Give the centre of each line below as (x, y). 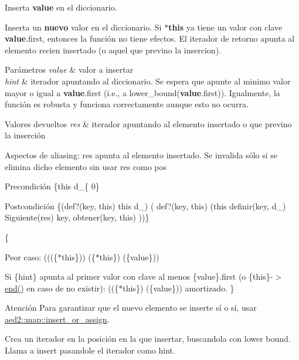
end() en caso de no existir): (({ (62, 288)
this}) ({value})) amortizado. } (179, 288)
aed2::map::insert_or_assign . (57, 319)
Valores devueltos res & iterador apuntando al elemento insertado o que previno (148, 123)
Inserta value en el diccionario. (61, 7)
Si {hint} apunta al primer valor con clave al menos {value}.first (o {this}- (139, 276)
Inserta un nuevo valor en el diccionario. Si (83, 27)
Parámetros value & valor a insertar (69, 69)
